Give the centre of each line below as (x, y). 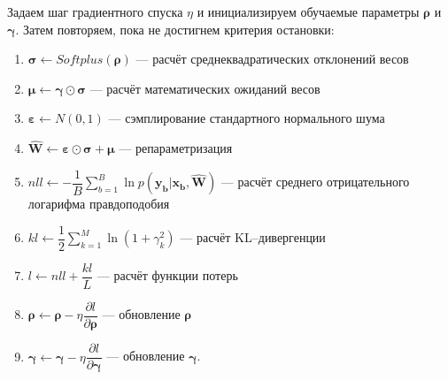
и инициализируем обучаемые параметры (308, 11)
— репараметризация (176, 148)
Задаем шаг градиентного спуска (95, 11)
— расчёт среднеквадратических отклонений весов (272, 59)
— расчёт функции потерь (167, 275)
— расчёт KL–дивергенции (253, 237)
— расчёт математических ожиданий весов (205, 88)
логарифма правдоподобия (99, 204)
